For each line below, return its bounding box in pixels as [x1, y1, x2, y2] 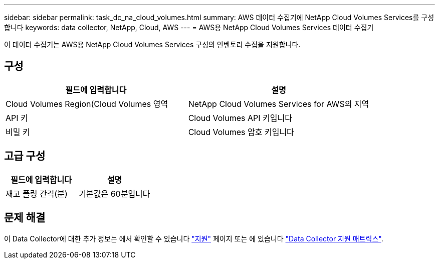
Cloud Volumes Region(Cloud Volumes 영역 [6, 98, 168, 109]
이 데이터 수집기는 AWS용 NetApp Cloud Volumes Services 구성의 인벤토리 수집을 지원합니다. [4, 40, 301, 49]
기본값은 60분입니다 [79, 188, 150, 199]
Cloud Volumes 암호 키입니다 [188, 126, 294, 137]
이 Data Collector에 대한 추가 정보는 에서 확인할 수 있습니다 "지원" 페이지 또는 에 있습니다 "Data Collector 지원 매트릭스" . [4, 234, 383, 243]
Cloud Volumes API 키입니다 [188, 112, 292, 123]
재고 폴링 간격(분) [6, 188, 68, 199]
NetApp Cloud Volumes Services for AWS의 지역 [188, 98, 369, 109]
